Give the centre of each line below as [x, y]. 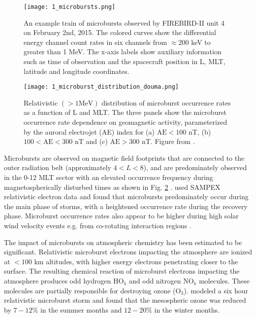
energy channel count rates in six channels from [96, 42]
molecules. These [224, 280]
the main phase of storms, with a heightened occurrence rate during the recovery [126, 206]
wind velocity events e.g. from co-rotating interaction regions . [98, 225]
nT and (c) [91, 141]
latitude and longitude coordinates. [77, 71]
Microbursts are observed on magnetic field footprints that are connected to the [124, 158]
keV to [201, 42]
